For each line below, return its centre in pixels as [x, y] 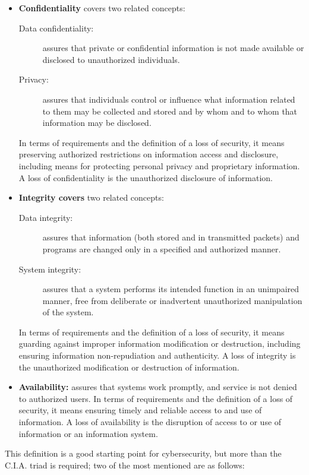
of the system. [68, 312]
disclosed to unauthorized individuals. [111, 59]
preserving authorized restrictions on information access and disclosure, [149, 154]
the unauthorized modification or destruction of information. [129, 367]
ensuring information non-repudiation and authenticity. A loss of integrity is [157, 355]
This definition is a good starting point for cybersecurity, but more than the [143, 453]
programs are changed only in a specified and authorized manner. [162, 248]
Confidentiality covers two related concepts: [102, 8]
